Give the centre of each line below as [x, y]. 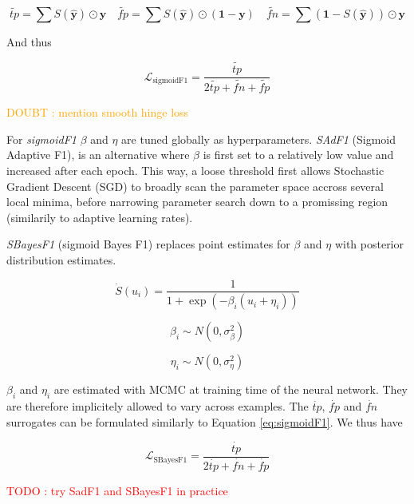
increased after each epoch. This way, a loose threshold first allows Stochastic [195, 170]
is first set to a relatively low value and [298, 155]
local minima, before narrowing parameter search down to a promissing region [197, 202]
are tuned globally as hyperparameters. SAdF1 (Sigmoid [259, 139]
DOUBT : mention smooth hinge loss [98, 112]
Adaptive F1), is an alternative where [98, 155]
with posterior [369, 244]
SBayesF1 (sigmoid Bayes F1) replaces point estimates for [148, 244]
